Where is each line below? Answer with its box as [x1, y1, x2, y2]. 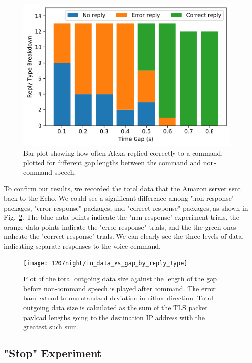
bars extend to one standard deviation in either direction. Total [23, 293, 213, 303]
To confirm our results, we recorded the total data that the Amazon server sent [4, 183, 241, 193]
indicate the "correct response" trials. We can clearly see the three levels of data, [4, 231, 244, 241]
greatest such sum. [23, 321, 79, 332]
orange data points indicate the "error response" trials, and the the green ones [4, 221, 236, 232]
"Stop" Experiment [4, 345, 102, 361]
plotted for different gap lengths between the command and [23, 157, 201, 168]
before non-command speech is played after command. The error [23, 283, 216, 293]
